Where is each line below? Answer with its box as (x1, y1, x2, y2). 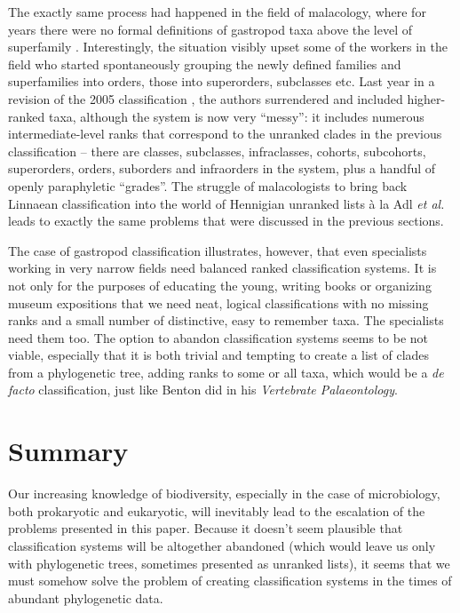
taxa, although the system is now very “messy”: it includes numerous (48, 107, 424, 125)
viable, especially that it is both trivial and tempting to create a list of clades (8, 346, 430, 364)
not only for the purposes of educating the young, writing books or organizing (8, 275, 432, 294)
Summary (8, 433, 129, 469)
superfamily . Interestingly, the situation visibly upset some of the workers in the (8, 37, 448, 56)
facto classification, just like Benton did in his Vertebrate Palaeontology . (8, 380, 398, 399)
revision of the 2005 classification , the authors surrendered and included (8, 89, 403, 107)
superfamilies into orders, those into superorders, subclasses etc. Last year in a (8, 72, 435, 91)
